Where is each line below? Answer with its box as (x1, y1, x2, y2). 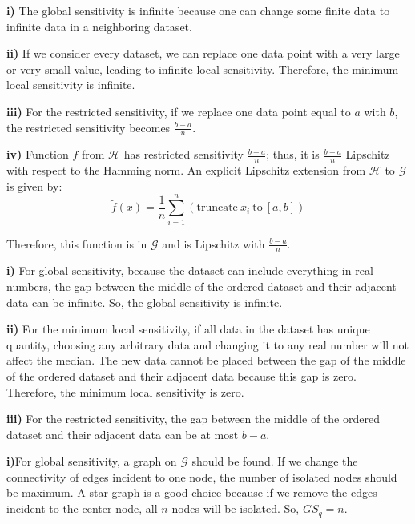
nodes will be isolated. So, (171, 500, 300, 517)
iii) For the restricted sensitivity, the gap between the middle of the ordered (6, 410, 380, 427)
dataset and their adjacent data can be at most (6, 425, 239, 442)
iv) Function (6, 146, 69, 163)
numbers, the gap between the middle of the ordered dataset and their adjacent (6, 277, 397, 294)
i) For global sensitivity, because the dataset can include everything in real (6, 262, 373, 279)
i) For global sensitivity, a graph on (6, 453, 177, 470)
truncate (196, 202, 238, 214)
